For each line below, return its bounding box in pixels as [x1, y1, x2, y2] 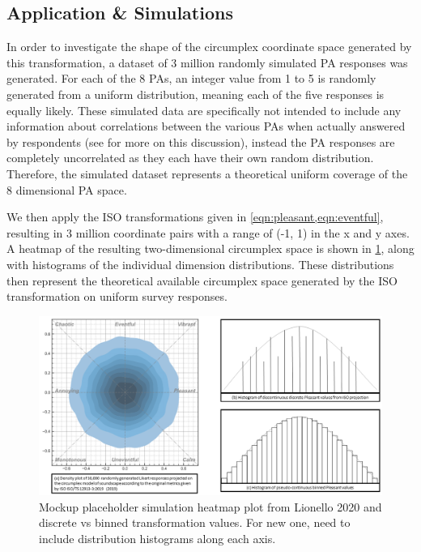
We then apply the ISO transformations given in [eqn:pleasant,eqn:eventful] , [6, 208, 384, 225]
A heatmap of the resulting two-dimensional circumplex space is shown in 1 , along [6, 240, 415, 257]
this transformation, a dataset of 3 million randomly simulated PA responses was [6, 53, 408, 71]
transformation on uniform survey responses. [6, 288, 228, 305]
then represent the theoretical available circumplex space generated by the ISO [6, 272, 398, 289]
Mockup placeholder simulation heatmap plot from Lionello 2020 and [39, 498, 382, 515]
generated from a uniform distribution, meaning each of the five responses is [6, 85, 385, 102]
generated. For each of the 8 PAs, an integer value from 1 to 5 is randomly [6, 70, 376, 87]
